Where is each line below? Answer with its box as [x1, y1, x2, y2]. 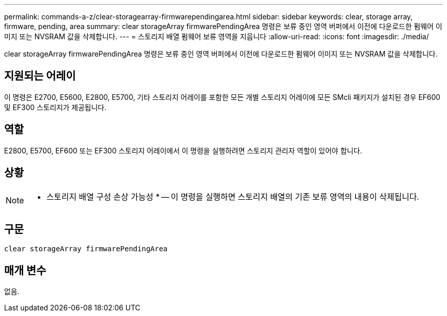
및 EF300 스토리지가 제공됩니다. [4, 102, 107, 112]
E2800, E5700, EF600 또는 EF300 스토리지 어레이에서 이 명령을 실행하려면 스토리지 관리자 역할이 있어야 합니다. [4, 146, 362, 155]
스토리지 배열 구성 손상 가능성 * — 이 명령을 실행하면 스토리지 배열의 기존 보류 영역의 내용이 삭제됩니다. [46, 191, 419, 202]
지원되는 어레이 [4, 69, 76, 83]
